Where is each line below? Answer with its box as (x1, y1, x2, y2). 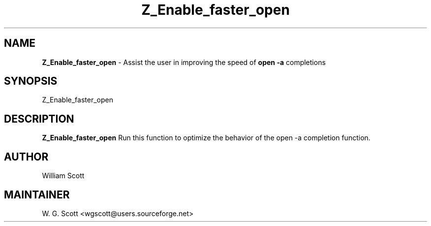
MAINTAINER (4, 188, 70, 201)
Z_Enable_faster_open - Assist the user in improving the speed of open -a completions (42, 58, 326, 66)
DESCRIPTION (4, 112, 74, 125)
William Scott (42, 171, 85, 180)
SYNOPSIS (4, 75, 58, 88)
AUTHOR (4, 150, 49, 163)
